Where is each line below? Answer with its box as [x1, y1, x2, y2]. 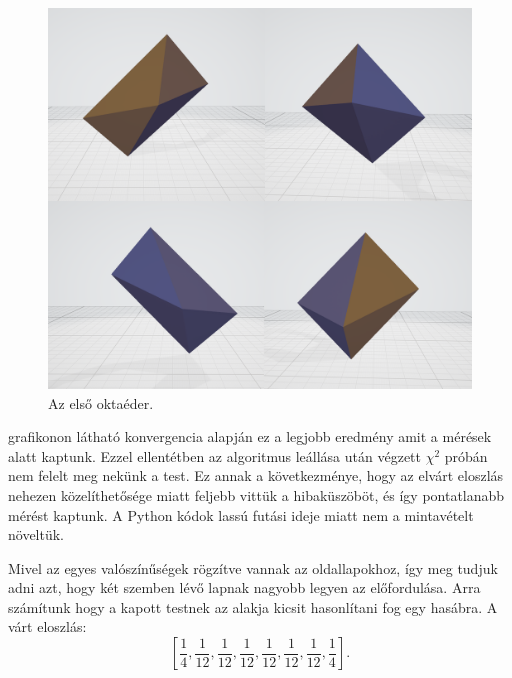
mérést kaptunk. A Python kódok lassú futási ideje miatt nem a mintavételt [8, 504, 474, 525]
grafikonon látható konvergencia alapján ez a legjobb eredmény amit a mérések [8, 426, 492, 447]
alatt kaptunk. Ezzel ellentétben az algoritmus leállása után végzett [8, 445, 421, 466]
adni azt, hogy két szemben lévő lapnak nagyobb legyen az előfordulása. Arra [8, 577, 481, 598]
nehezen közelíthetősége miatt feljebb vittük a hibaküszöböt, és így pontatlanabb [8, 484, 505, 505]
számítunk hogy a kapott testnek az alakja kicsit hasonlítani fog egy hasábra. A [8, 596, 498, 617]
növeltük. [8, 524, 65, 545]
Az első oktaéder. [48, 392, 154, 413]
